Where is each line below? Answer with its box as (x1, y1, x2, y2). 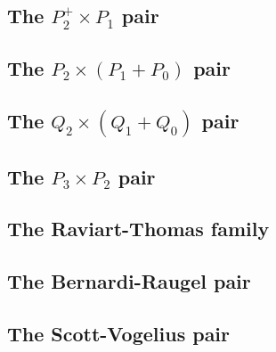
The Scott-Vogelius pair (7, 319, 231, 347)
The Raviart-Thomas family (7, 215, 270, 242)
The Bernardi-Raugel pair (7, 267, 251, 295)
